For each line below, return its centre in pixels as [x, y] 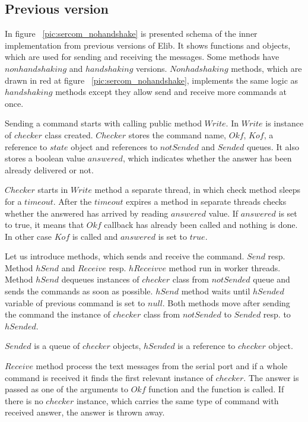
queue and [272, 279]
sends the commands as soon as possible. [79, 291]
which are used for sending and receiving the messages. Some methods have [142, 57]
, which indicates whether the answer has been [207, 158]
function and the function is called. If [216, 389]
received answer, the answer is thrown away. [85, 412]
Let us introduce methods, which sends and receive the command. [125, 256]
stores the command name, [177, 134]
